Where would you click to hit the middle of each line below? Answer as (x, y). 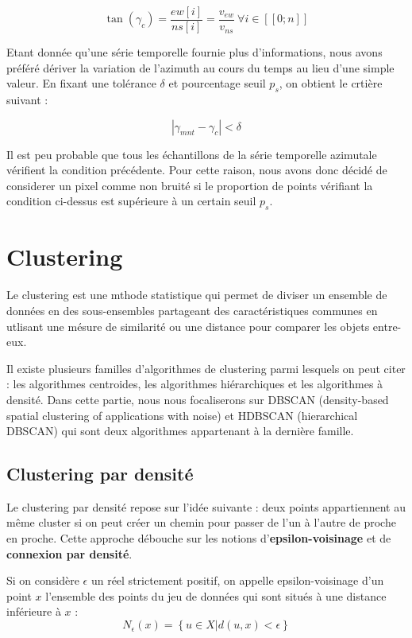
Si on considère (43, 580)
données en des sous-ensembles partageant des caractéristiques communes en (192, 310)
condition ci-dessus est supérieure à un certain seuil (131, 201)
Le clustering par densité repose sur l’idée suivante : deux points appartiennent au (206, 506)
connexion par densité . (69, 553)
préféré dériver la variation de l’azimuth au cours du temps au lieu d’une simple (200, 67)
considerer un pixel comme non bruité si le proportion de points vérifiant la (190, 185)
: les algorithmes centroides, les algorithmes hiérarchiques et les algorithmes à (195, 384)
